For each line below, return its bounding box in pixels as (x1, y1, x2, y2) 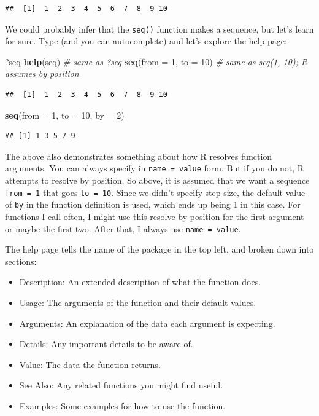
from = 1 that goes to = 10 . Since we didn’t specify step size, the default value (5, 186, 306, 198)
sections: (5, 254, 37, 267)
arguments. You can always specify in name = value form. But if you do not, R (5, 162, 304, 175)
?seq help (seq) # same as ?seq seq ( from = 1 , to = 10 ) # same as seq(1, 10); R (5, 55, 308, 68)
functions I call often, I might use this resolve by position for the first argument (5, 210, 304, 222)
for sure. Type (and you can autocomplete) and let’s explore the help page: (5, 34, 287, 47)
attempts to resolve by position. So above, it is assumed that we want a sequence (5, 174, 310, 187)
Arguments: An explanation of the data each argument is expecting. (19, 316, 275, 329)
